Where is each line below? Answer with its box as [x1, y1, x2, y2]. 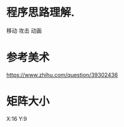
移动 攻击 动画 [6, 27, 42, 34]
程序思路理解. [6, 5, 75, 20]
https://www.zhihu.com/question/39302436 [6, 71, 118, 78]
